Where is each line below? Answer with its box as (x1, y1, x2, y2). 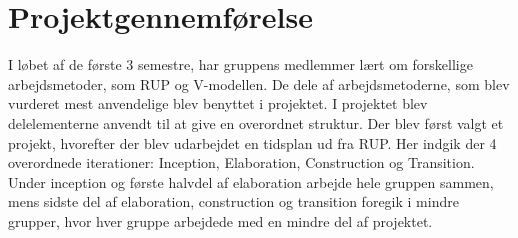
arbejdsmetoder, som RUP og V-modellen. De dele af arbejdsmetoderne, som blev (8, 73, 510, 94)
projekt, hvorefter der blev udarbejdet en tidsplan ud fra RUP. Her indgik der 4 (8, 132, 497, 153)
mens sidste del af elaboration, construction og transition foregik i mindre (8, 191, 459, 212)
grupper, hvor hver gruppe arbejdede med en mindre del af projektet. (8, 210, 433, 231)
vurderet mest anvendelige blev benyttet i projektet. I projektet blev (8, 93, 428, 114)
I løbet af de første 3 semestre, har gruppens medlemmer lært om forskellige (8, 54, 473, 75)
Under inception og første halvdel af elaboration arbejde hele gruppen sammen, (8, 171, 494, 192)
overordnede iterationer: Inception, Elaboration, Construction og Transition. (8, 152, 475, 173)
